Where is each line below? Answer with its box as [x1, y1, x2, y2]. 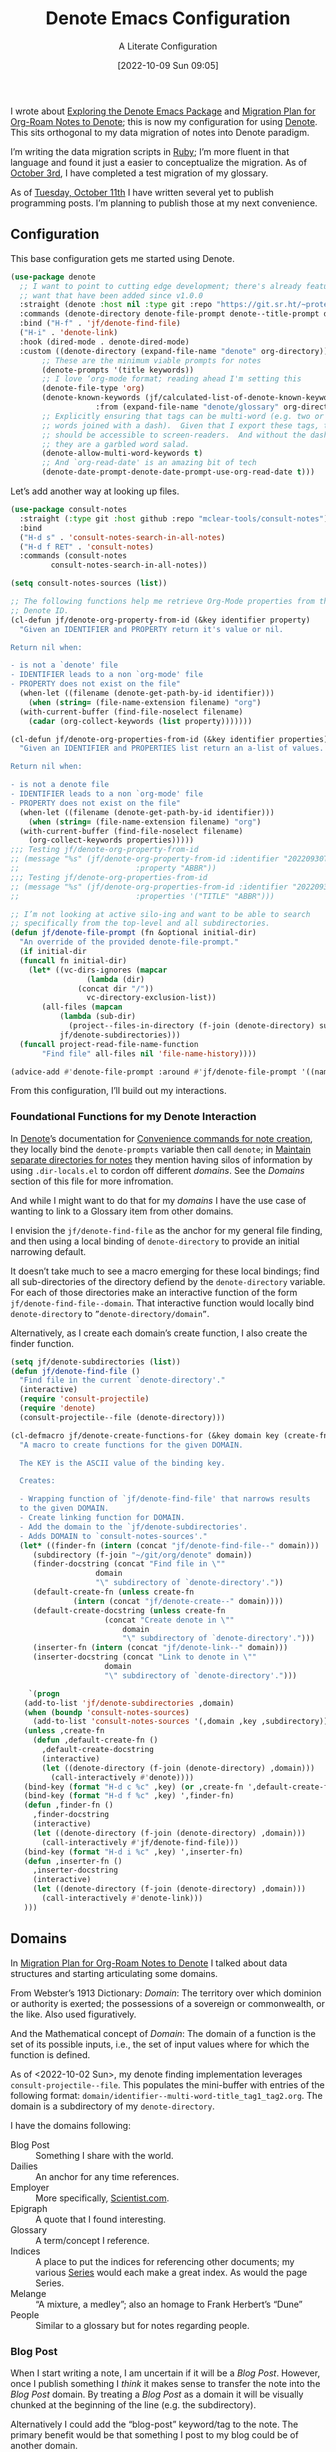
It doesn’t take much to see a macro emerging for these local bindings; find [10, 1265, 320, 1277]
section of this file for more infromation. [10, 1175, 174, 1187]
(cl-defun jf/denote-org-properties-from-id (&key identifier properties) [10, 734, 329, 744]
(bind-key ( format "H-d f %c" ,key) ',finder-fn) [23, 1791, 235, 1801]
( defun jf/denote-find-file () [10, 1366, 141, 1376]
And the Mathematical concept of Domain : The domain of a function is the [10, 2027, 317, 2039]
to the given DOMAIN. [19, 1503, 110, 1514]
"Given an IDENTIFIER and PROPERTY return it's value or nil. [19, 624, 284, 634]
